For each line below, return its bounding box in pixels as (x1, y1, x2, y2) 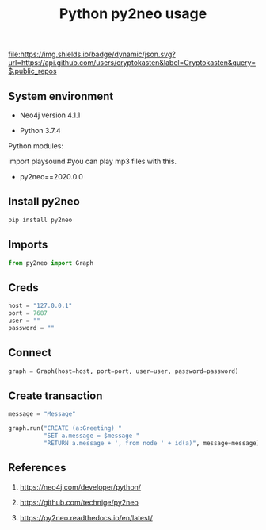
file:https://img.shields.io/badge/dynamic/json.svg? (8, 49, 176, 60)
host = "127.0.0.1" (8, 302, 73, 310)
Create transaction (8, 389, 103, 402)
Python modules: (8, 141, 63, 151)
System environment (8, 89, 114, 103)
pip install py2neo (8, 216, 73, 224)
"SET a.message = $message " (43, 432, 140, 440)
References (8, 461, 66, 474)
